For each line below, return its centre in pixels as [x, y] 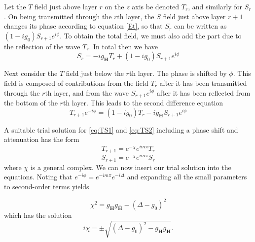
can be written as [200, 26]
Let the [15, 6]
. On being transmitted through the [58, 16]
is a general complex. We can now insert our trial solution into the [131, 167]
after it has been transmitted [203, 83]
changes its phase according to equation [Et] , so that [83, 26]
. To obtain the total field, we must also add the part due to [151, 35]
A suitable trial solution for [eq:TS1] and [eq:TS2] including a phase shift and [121, 129]
